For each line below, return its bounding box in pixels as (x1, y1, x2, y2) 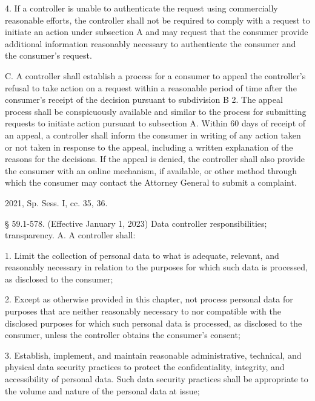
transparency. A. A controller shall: (5, 229, 136, 241)
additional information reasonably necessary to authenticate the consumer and (5, 37, 296, 50)
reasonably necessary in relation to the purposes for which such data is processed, (5, 261, 308, 273)
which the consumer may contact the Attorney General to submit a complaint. (5, 176, 297, 189)
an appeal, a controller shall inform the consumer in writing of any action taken (5, 128, 301, 141)
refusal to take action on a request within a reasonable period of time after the (5, 81, 297, 94)
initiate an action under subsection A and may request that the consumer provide (5, 25, 308, 38)
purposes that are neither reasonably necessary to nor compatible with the (5, 305, 282, 318)
